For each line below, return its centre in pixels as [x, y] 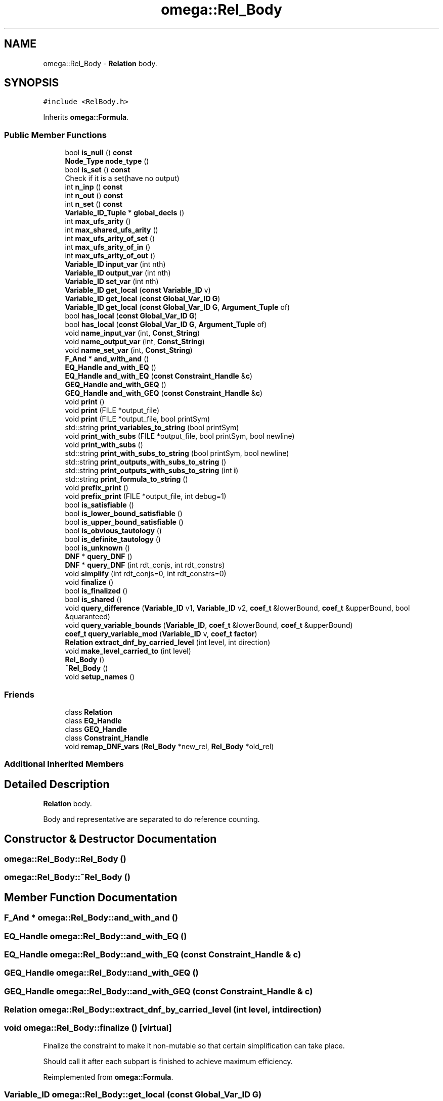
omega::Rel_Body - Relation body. [100, 63]
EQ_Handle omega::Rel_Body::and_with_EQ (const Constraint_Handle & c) [153, 954]
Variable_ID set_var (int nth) [112, 282]
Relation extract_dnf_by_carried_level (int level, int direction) [168, 643]
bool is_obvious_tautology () [113, 531]
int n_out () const [94, 196]
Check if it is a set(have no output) [122, 178]
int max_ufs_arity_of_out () [110, 256]
